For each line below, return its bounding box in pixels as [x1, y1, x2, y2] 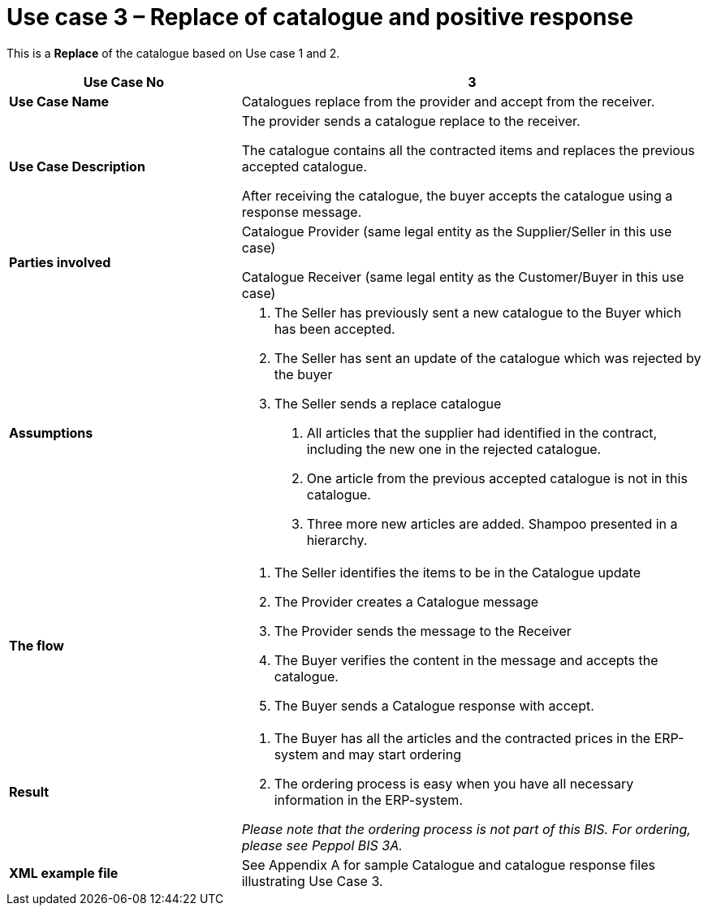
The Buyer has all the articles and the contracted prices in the [274, 729, 651, 746]
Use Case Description [9, 158, 145, 175]
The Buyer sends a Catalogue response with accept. [274, 697, 594, 714]
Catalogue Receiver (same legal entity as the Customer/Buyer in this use [241, 268, 684, 285]
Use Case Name [9, 93, 110, 110]
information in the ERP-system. [274, 791, 463, 808]
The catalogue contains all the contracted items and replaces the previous [241, 141, 695, 158]
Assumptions [9, 424, 93, 441]
